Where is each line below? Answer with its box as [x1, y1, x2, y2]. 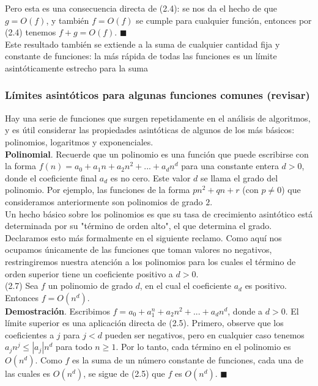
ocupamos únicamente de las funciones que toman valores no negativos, [5, 243, 272, 256]
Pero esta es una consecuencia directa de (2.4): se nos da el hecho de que [5, 2, 278, 14]
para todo [56, 340, 92, 353]
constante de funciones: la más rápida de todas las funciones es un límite [5, 49, 277, 62]
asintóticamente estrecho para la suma [5, 61, 148, 74]
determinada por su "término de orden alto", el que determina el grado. [5, 219, 272, 232]
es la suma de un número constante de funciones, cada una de [72, 354, 303, 366]
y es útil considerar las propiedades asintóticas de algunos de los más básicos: [5, 123, 295, 136]
